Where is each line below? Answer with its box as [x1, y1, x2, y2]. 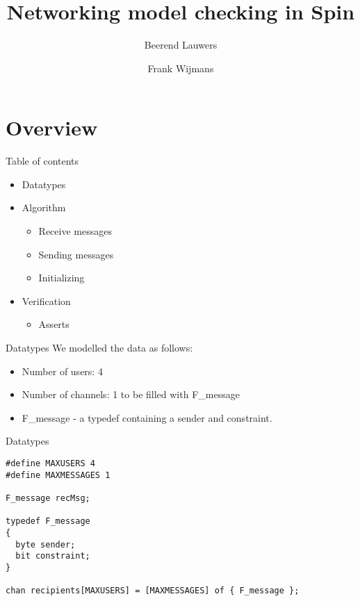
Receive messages [38, 224, 112, 238]
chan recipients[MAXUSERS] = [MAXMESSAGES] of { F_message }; [6, 586, 300, 596]
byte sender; [15, 539, 76, 550]
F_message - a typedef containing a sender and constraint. [22, 410, 272, 425]
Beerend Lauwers [144, 38, 218, 52]
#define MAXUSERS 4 [6, 458, 95, 468]
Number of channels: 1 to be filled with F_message [22, 387, 240, 402]
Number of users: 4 [22, 363, 103, 378]
